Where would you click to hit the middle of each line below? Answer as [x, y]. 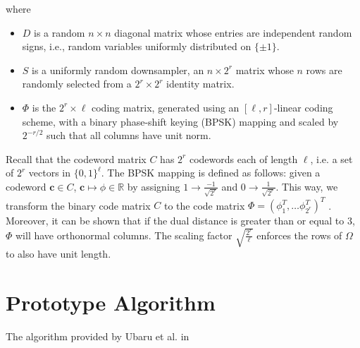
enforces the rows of [299, 235]
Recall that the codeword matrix [76, 158]
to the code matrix [204, 205]
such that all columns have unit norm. [129, 135]
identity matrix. [200, 84]
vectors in [50, 173]
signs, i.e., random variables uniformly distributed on [137, 46]
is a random [60, 32]
